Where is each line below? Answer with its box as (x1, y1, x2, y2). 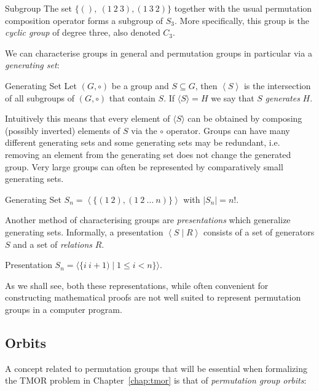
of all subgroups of (5, 91, 74, 104)
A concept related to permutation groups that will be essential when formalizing (5, 361, 307, 374)
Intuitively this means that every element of (5, 112, 170, 125)
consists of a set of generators (203, 225, 315, 238)
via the (131, 124, 157, 136)
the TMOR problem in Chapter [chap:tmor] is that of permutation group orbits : (5, 374, 307, 387)
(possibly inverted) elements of (5, 124, 120, 136)
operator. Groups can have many (166, 124, 290, 136)
